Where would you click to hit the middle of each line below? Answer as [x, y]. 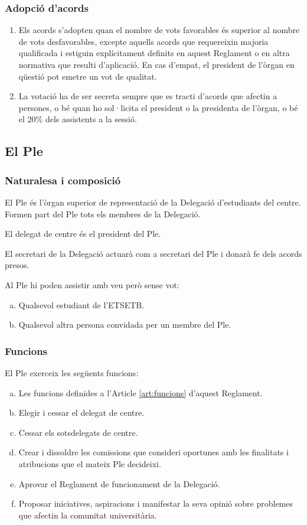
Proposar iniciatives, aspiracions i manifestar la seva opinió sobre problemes [156, 503]
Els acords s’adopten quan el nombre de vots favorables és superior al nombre [159, 30]
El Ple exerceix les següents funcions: [72, 372]
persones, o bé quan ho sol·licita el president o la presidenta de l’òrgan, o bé [158, 107]
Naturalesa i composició [63, 180]
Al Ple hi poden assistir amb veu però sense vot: [92, 284]
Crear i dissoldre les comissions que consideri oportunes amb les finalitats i [153, 452]
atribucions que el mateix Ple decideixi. [90, 463]
